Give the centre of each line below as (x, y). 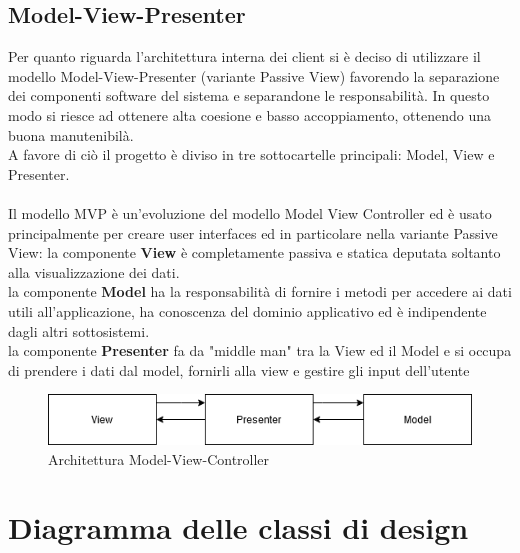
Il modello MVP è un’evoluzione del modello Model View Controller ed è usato (250, 212)
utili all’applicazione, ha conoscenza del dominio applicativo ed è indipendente (247, 310)
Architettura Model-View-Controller (159, 458)
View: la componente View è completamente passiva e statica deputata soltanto (254, 252)
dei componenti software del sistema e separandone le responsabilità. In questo (249, 95)
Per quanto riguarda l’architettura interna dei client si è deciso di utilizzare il (244, 56)
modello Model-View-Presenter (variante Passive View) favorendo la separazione (254, 75)
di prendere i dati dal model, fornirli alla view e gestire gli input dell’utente (239, 369)
